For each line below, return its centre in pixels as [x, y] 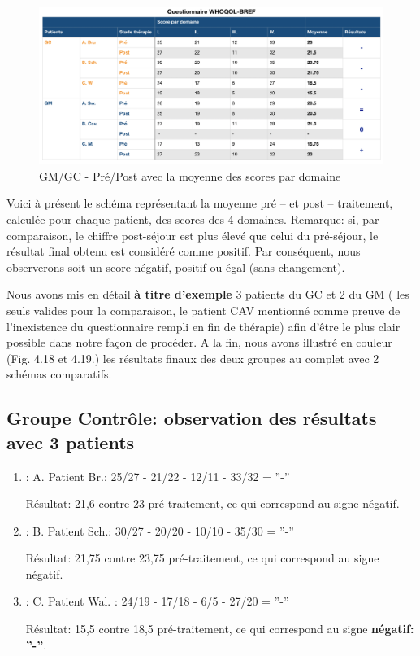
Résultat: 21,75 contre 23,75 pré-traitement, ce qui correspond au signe [202, 558]
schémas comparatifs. [59, 374]
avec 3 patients [71, 442]
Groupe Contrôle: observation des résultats [192, 418]
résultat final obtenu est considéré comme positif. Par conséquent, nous [184, 251]
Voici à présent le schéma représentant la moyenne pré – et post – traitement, [200, 203]
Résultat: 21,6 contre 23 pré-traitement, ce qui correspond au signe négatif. [212, 503]
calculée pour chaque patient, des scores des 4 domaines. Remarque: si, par [193, 219]
